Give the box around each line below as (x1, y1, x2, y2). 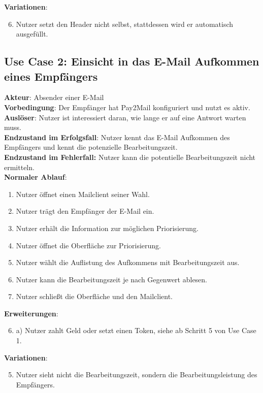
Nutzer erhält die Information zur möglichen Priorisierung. (16, 222, 199, 233)
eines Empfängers (4, 68, 98, 84)
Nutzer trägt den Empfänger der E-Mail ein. (16, 206, 154, 216)
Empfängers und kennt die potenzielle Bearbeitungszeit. (4, 142, 178, 152)
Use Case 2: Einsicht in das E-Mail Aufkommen (4, 53, 259, 69)
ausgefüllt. (16, 28, 48, 39)
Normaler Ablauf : (4, 172, 67, 182)
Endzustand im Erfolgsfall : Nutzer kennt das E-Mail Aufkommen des (4, 132, 230, 142)
